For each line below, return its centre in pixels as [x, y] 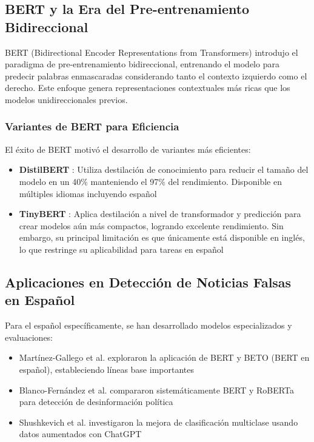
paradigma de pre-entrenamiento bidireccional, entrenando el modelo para [142, 64]
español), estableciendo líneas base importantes [106, 369]
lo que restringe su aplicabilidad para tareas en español [121, 249]
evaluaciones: [29, 337]
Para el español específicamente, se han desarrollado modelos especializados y [149, 325]
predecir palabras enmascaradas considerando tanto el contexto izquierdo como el [156, 75]
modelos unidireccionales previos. [66, 99]
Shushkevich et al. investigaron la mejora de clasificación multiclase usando [159, 422]
